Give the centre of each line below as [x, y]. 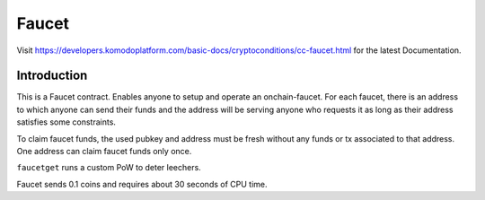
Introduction [52, 76]
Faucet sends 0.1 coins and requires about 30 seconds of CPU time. [142, 184]
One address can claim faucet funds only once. [104, 152]
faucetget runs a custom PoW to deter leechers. [109, 168]
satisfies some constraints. [66, 122]
